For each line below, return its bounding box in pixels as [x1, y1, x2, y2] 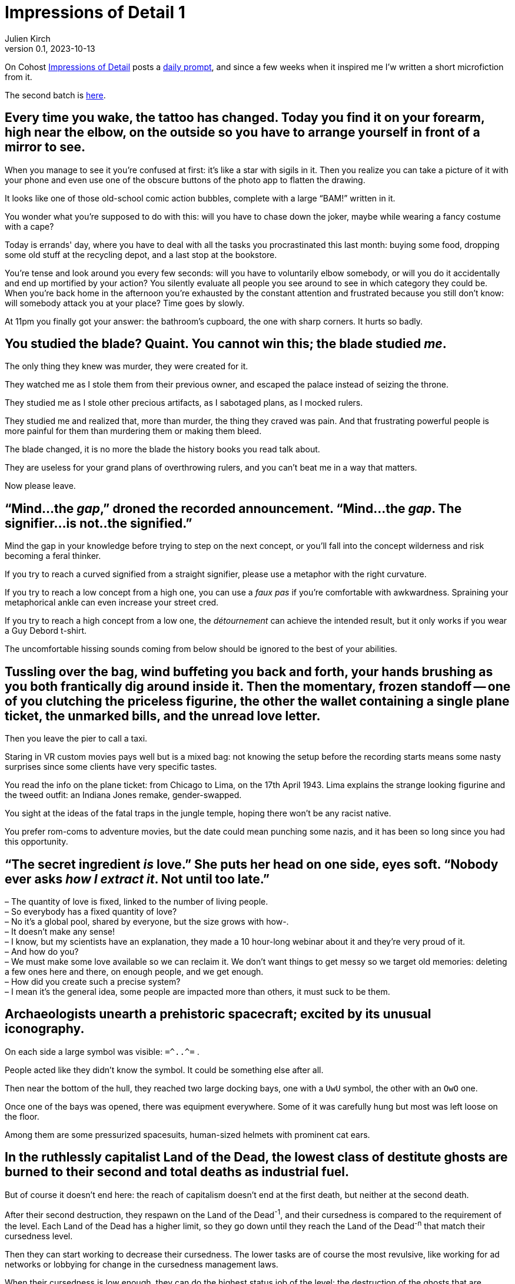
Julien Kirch [5, 33, 51, 44]
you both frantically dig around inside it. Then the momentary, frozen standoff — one [5, 679, 511, 694]
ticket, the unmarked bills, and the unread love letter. [5, 708, 321, 723]
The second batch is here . [5, 90, 106, 100]
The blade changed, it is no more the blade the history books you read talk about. [5, 444, 320, 455]
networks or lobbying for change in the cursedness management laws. [5, 1259, 278, 1269]
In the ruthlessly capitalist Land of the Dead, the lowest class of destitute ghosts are [5, 1150, 508, 1165]
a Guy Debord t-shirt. [5, 626, 87, 636]
